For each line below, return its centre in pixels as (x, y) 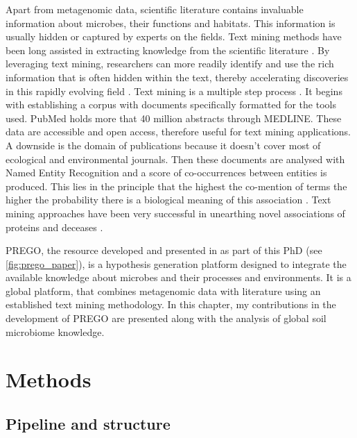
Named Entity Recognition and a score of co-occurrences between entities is (166, 172)
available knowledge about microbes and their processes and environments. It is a (178, 277)
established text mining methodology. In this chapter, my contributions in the (171, 304)
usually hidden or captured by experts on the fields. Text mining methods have (174, 36)
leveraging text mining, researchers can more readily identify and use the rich (170, 64)
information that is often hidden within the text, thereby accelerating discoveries (177, 77)
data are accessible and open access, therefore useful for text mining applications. (178, 132)
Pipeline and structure (88, 424)
